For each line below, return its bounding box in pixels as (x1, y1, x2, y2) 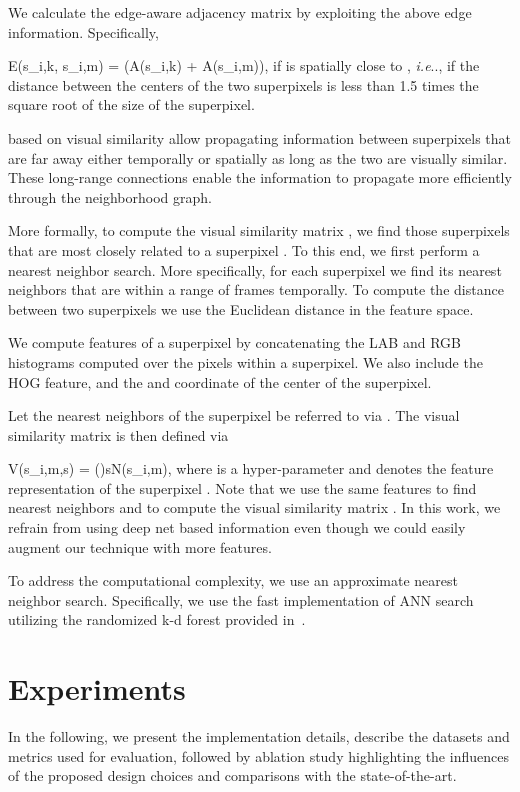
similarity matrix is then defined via (8, 424, 229, 445)
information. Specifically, (8, 21, 159, 42)
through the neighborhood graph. (8, 186, 212, 207)
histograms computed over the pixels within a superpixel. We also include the (8, 351, 483, 372)
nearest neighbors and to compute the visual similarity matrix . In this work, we (8, 497, 501, 518)
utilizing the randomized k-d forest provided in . (8, 609, 306, 630)
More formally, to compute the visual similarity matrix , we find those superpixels (8, 220, 510, 241)
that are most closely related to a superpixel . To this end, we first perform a (8, 239, 480, 260)
